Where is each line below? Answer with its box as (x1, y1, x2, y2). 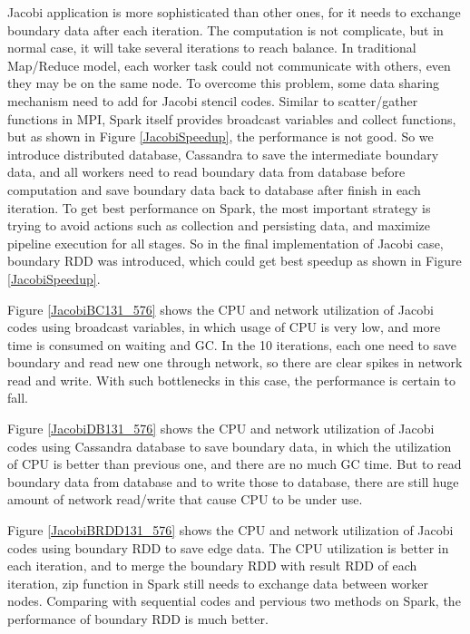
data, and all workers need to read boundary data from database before (7, 162, 406, 181)
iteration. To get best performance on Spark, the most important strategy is (7, 198, 431, 217)
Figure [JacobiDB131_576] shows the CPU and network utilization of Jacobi (7, 419, 435, 438)
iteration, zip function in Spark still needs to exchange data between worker (7, 573, 428, 592)
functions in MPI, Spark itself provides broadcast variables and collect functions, (7, 109, 456, 128)
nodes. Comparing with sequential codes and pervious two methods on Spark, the (7, 591, 461, 610)
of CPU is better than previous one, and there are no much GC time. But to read (7, 454, 462, 473)
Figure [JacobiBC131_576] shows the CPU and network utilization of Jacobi (7, 299, 434, 318)
